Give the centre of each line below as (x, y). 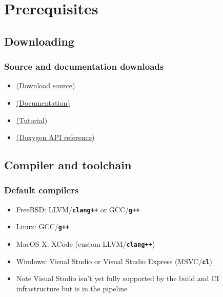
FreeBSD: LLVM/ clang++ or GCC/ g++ (78, 209)
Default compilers (42, 190)
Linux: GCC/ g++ (43, 226)
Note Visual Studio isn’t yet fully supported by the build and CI (118, 278)
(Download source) (46, 85)
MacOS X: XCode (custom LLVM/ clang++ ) (86, 244)
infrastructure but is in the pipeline (72, 288)
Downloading (39, 41)
